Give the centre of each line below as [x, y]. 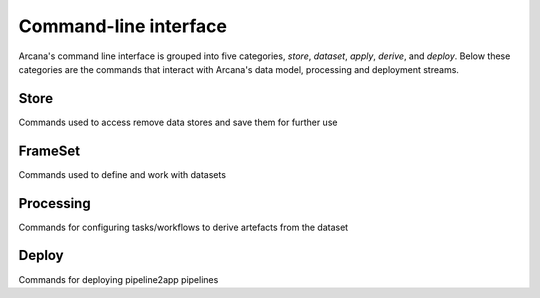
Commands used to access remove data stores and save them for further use [178, 122]
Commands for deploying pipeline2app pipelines [118, 279]
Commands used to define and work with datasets [122, 174]
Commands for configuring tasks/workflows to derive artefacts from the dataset [183, 227]
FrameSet [49, 150]
